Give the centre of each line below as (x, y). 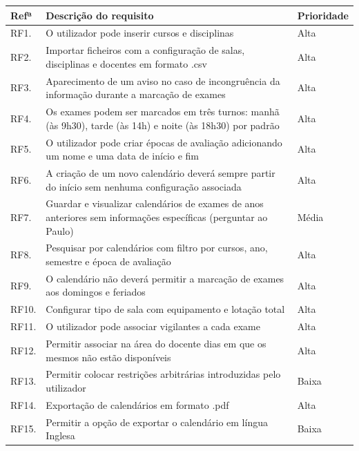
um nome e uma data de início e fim (122, 156)
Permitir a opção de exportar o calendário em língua (157, 422)
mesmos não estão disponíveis (108, 357)
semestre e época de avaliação (108, 261)
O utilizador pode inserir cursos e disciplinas (140, 33)
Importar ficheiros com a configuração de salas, (145, 50)
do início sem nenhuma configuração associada (144, 186)
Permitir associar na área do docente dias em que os (156, 343)
